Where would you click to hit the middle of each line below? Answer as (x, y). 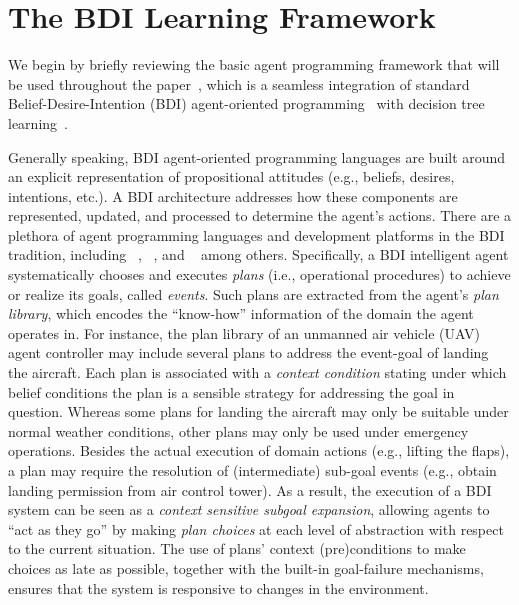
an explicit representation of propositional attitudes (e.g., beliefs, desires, (231, 176)
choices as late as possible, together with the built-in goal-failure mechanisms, (246, 567)
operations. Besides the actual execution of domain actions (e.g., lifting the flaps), (259, 450)
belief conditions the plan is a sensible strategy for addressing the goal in (231, 391)
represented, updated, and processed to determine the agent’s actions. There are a (260, 215)
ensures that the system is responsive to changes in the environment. (218, 587)
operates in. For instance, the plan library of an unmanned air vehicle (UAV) (244, 332)
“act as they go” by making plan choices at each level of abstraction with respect (256, 528)
